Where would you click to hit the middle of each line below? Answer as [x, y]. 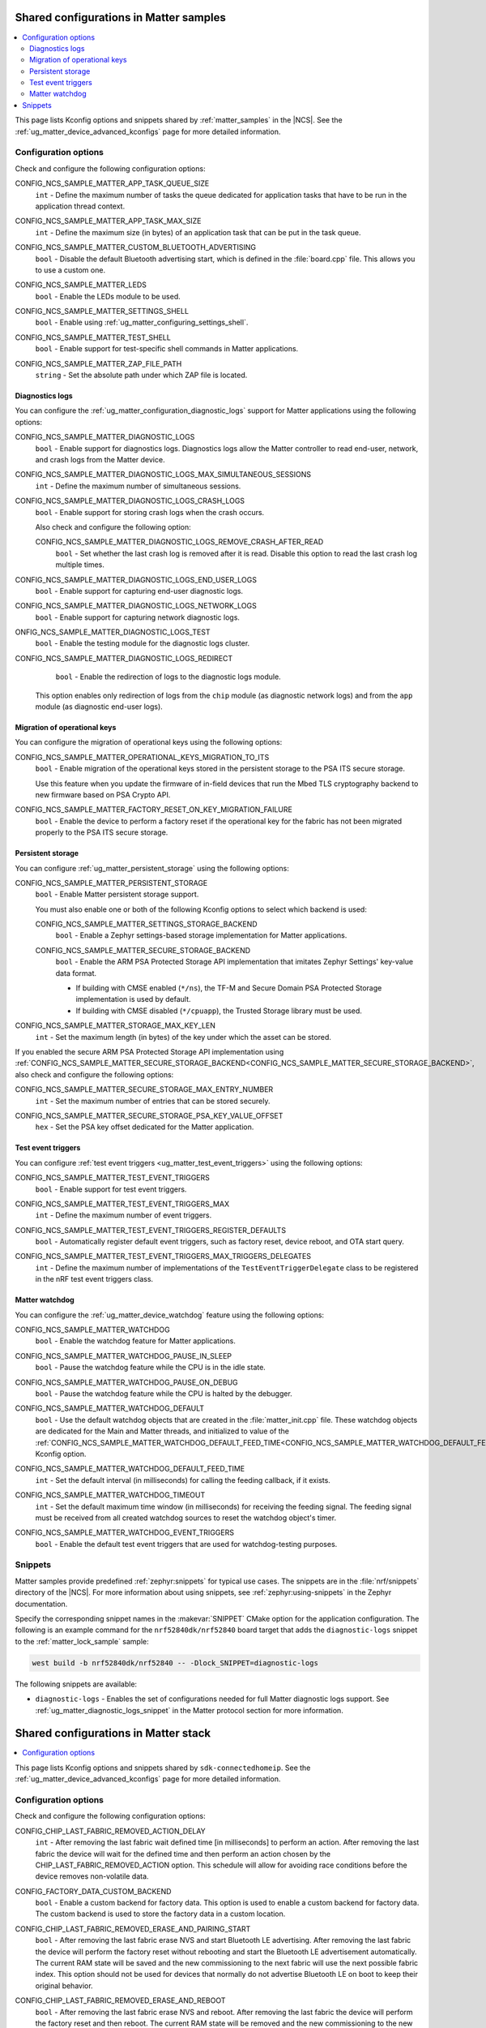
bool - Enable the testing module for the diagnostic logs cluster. [143, 643]
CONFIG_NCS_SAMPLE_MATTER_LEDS [81, 285]
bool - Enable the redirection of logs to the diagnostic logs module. [168, 677]
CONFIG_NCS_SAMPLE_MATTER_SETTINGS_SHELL [102, 312]
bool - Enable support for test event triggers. [111, 1189]
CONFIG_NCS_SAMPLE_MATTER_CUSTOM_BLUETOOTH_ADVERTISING [136, 247]
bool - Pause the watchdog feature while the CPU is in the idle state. [151, 1368]
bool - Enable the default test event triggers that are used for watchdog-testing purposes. [186, 1544]
